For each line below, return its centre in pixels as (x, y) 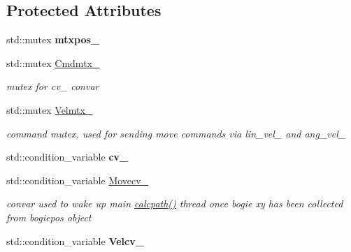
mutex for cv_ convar (53, 86)
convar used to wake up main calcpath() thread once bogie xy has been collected (175, 203)
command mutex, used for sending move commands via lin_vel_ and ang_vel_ (176, 133)
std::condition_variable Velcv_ (75, 240)
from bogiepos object (49, 217)
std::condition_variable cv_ (67, 157)
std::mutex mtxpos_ (53, 39)
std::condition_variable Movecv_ (78, 180)
